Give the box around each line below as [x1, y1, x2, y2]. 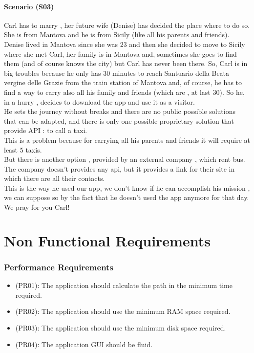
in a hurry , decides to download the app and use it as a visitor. [4, 96, 195, 107]
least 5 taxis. [4, 144, 42, 154]
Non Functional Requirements [4, 230, 211, 250]
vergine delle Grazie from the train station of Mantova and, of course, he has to [4, 77, 242, 88]
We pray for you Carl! [4, 202, 70, 212]
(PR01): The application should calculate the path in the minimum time [15, 280, 233, 290]
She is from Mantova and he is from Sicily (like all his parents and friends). [4, 29, 230, 40]
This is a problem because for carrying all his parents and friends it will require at [4, 134, 251, 145]
